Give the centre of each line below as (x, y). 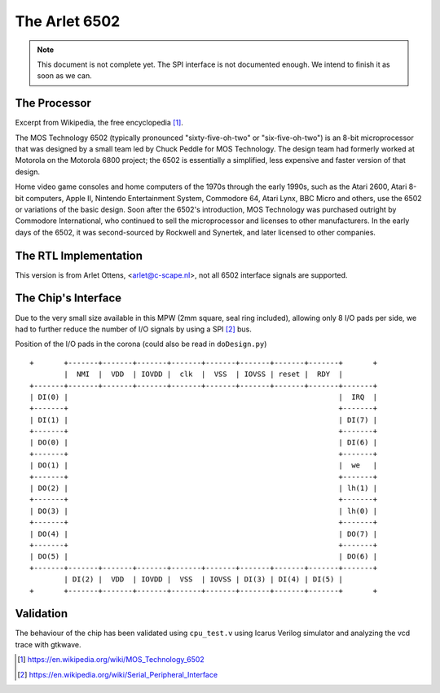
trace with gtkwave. (48, 644)
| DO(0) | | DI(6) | (204, 443)
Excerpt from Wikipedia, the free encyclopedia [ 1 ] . (99, 123)
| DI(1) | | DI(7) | (204, 420)
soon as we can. (65, 76)
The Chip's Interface (68, 298)
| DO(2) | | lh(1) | (204, 488)
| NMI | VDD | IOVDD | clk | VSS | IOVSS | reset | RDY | (204, 374)
